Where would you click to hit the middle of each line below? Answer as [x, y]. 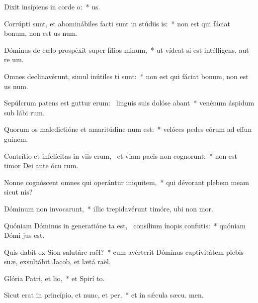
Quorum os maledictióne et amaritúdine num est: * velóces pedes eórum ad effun [128, 129]
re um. [14, 59]
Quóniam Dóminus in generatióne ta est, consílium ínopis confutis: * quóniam [125, 225]
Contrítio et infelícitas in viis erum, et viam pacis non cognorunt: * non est [121, 155]
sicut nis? [18, 192]
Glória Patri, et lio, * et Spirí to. [54, 278]
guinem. [16, 139]
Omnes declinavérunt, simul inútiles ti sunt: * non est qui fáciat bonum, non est [126, 76]
